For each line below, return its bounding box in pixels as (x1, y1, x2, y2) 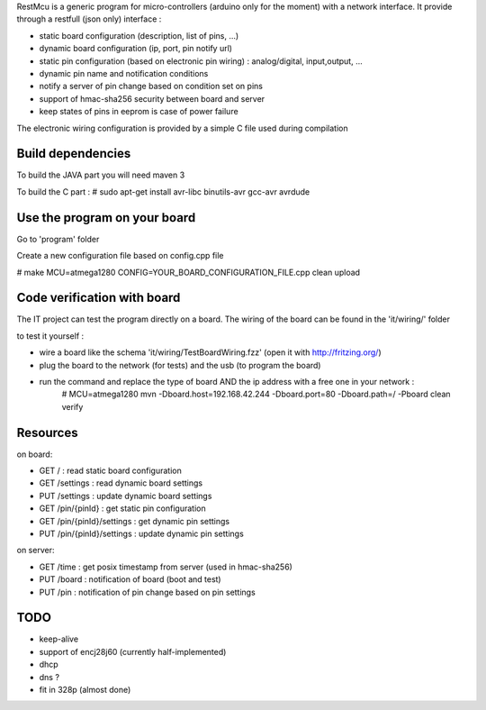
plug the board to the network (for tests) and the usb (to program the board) (39, 360, 321, 370)
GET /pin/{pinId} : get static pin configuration (39, 503, 206, 514)
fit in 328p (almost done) (39, 685, 131, 696)
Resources (16, 424, 78, 441)
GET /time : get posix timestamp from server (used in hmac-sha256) (39, 561, 292, 572)
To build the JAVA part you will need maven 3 (16, 169, 185, 180)
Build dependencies (16, 146, 131, 161)
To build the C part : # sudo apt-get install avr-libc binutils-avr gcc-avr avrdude (16, 186, 310, 197)
